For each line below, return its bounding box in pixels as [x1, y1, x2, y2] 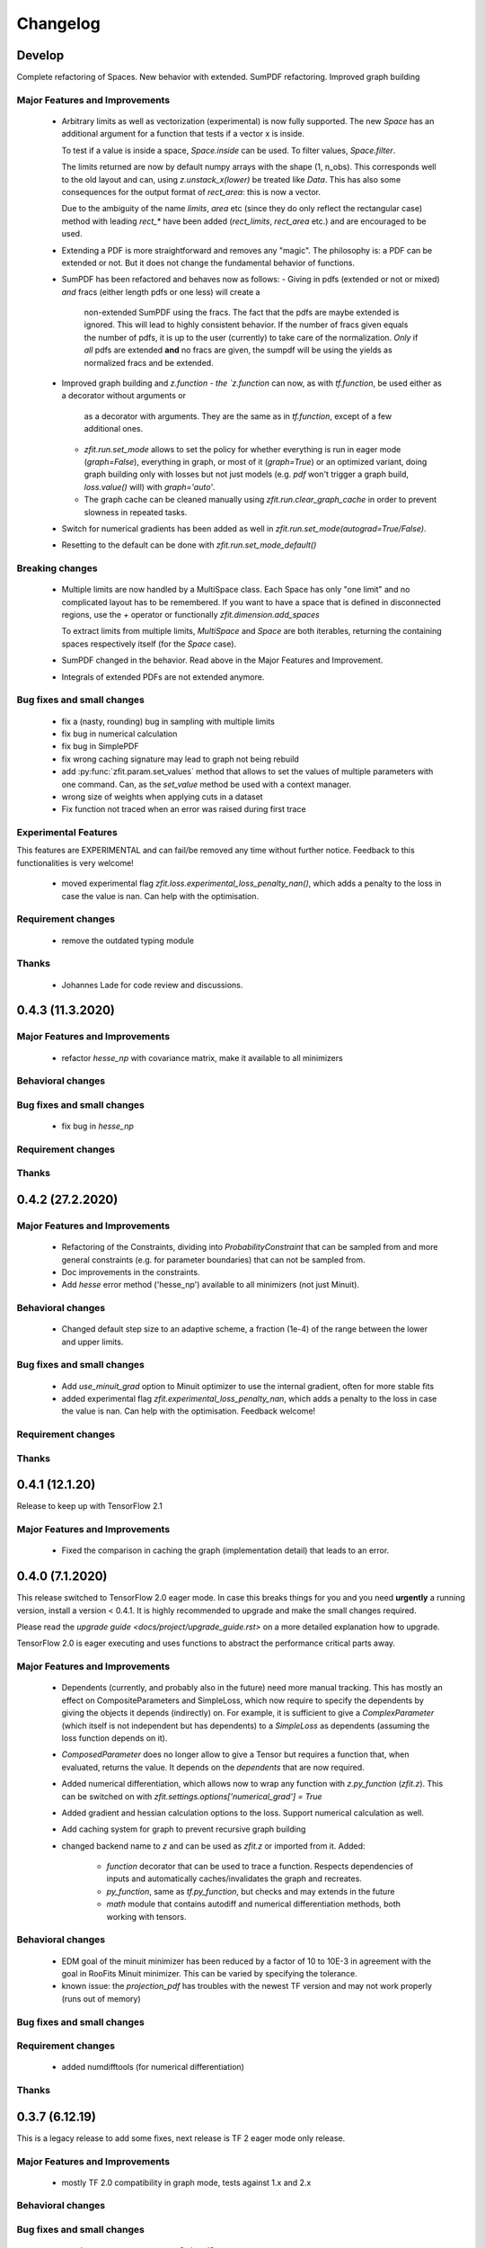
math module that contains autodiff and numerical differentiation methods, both [106, 1898, 401, 1910]
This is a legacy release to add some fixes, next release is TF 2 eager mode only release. [16, 2132, 346, 2144]
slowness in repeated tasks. [84, 506, 188, 517]
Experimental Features [16, 826, 119, 839]
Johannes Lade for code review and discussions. [61, 979, 243, 990]
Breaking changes [16, 562, 98, 575]
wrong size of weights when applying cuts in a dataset [61, 791, 264, 802]
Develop [16, 48, 65, 63]
